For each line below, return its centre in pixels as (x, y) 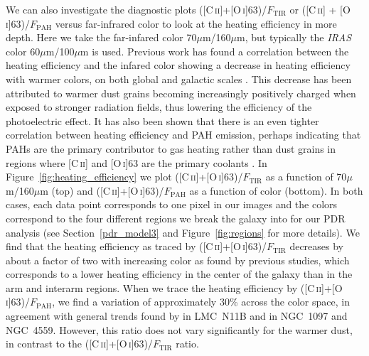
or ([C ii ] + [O (320, 9)
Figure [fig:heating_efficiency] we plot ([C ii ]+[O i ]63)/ (124, 177)
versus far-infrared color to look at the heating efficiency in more (196, 23)
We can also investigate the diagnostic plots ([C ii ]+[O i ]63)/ (137, 9)
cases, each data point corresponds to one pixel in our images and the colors (172, 204)
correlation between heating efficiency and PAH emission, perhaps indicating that (183, 135)
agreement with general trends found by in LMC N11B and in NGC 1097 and (177, 316)
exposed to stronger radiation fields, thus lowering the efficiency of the (159, 107)
